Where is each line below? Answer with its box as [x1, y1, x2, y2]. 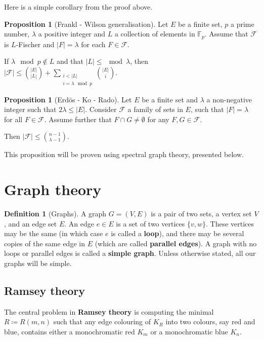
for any [147, 114, 169, 124]
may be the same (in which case [4, 228, 103, 239]
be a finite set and [142, 94, 198, 104]
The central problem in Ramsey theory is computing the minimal [4, 306, 214, 317]
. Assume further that [44, 114, 112, 124]
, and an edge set [4, 218, 57, 229]
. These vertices [205, 218, 254, 229]
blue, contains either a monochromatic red [4, 326, 135, 336]
